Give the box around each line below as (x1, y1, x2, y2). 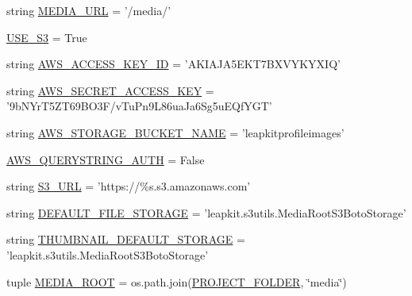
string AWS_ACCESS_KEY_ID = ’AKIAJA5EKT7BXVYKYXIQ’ (6, 56, 341, 72)
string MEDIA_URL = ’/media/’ (6, 2, 171, 18)
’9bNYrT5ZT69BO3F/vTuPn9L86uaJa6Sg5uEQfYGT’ (6, 98, 272, 114)
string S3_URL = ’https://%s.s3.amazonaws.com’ (6, 178, 251, 194)
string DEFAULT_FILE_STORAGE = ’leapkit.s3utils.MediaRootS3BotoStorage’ (6, 204, 406, 221)
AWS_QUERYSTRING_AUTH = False (6, 151, 205, 167)
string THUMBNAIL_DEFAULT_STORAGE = (6, 231, 245, 248)
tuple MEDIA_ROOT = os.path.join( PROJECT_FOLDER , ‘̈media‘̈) (6, 273, 347, 290)
